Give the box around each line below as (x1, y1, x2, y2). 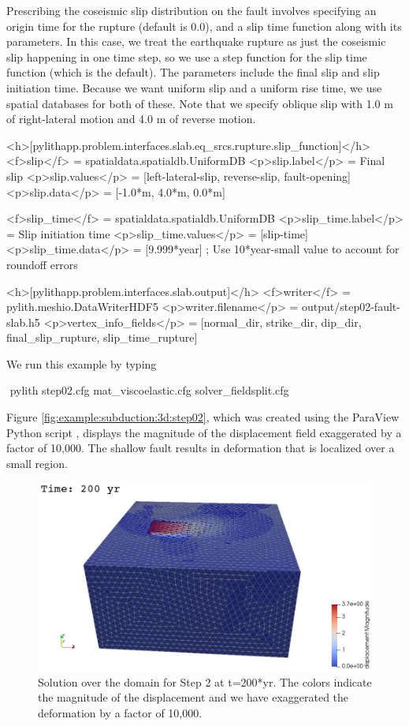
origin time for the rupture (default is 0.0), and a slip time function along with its (6, 17, 402, 34)
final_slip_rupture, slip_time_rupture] (6, 329, 198, 346)
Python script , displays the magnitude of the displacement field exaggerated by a (6, 424, 402, 440)
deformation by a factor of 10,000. (38, 704, 203, 720)
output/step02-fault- (301, 298, 400, 315)
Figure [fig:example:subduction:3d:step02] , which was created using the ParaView (6, 409, 400, 425)
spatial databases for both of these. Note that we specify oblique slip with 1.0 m (6, 95, 393, 111)
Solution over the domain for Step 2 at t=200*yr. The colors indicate (38, 673, 372, 690)
